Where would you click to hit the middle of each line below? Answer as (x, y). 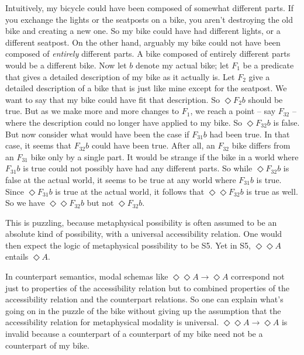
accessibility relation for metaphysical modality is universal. (112, 322)
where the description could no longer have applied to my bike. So (124, 122)
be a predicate (268, 65)
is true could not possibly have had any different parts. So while (138, 168)
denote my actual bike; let (182, 65)
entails (17, 256)
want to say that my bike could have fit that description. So (113, 99)
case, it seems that (38, 145)
